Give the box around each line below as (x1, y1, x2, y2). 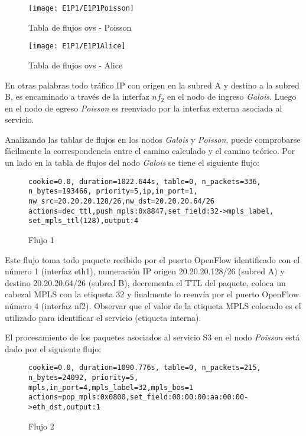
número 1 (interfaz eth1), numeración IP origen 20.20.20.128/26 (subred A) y (5, 265, 285, 277)
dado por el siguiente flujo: (5, 342, 102, 355)
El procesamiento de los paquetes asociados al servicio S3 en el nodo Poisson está (5, 331, 300, 343)
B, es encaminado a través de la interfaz (5, 90, 149, 103)
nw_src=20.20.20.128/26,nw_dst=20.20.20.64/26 (28, 196, 214, 205)
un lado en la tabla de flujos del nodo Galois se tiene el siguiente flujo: (5, 156, 260, 169)
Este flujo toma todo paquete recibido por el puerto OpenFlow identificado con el (5, 253, 300, 265)
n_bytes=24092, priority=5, (28, 373, 139, 382)
